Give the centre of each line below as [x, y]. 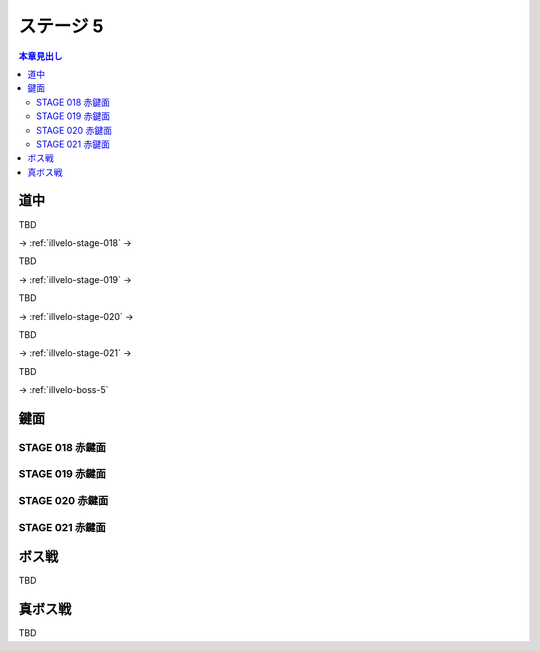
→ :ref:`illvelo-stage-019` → [75, 279]
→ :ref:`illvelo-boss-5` [63, 390]
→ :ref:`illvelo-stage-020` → [76, 316]
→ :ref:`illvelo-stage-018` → [75, 242]
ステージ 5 [61, 26]
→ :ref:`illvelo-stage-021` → [75, 353]
